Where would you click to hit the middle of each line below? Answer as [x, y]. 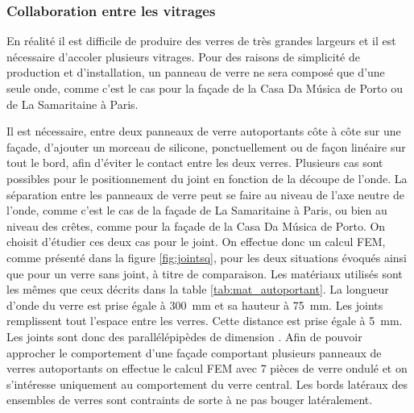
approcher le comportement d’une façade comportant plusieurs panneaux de [194, 352]
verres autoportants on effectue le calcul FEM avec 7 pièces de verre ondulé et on [207, 368]
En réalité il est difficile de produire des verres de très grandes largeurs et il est [201, 41]
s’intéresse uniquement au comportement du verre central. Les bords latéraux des [207, 384]
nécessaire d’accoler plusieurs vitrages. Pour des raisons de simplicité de [183, 56]
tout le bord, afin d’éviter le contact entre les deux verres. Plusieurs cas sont [195, 163]
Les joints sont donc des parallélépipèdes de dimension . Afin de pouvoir [184, 336]
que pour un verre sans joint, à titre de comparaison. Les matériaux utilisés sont [205, 273]
